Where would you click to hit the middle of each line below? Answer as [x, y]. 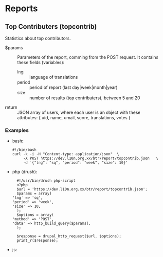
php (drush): [25, 172]
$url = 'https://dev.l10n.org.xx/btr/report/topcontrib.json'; [82, 189]
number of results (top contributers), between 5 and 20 [85, 98]
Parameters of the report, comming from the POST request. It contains [88, 57]
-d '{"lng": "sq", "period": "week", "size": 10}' [75, 163]
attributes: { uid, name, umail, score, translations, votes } [74, 118]
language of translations [54, 77]
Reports [21, 9]
